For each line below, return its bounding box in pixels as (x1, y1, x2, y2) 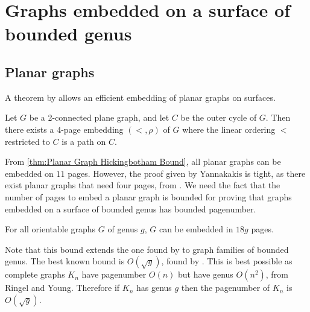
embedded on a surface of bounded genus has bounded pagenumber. (5, 202, 256, 215)
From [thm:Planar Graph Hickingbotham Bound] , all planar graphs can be (5, 155, 281, 168)
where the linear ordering (182, 123, 276, 135)
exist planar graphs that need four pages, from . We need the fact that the (5, 179, 280, 191)
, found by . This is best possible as (161, 255, 293, 267)
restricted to (5, 135, 50, 147)
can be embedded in (159, 223, 233, 235)
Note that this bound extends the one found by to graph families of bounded (5, 243, 289, 255)
